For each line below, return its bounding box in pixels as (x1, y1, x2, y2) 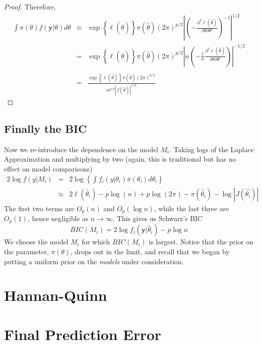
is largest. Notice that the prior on (148, 236, 254, 247)
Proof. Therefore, (4, 1, 56, 11)
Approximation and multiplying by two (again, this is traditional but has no (4, 154, 236, 164)
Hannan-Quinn (4, 285, 107, 305)
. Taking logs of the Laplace (169, 144, 254, 154)
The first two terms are (4, 203, 74, 213)
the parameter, (4, 246, 49, 257)
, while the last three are (154, 203, 229, 213)
